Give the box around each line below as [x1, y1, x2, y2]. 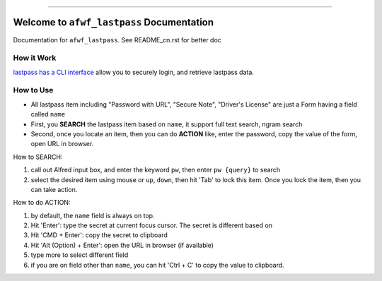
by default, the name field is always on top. [30, 211, 155, 220]
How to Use [13, 85, 54, 95]
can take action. [30, 185, 78, 193]
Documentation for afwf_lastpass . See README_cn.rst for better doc [13, 35, 222, 44]
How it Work [13, 53, 57, 63]
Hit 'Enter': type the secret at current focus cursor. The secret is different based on [30, 221, 272, 229]
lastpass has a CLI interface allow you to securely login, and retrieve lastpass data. [13, 68, 255, 76]
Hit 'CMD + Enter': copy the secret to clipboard [30, 231, 168, 239]
